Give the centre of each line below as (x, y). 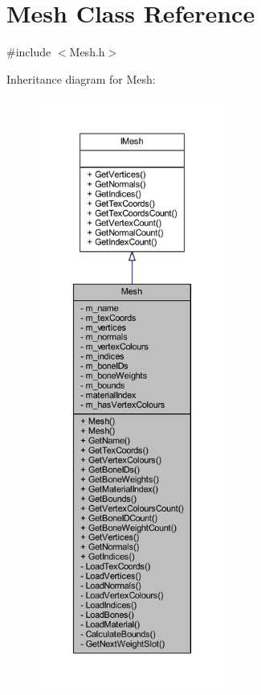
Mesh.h (87, 52)
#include (29, 52)
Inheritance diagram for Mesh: (81, 78)
